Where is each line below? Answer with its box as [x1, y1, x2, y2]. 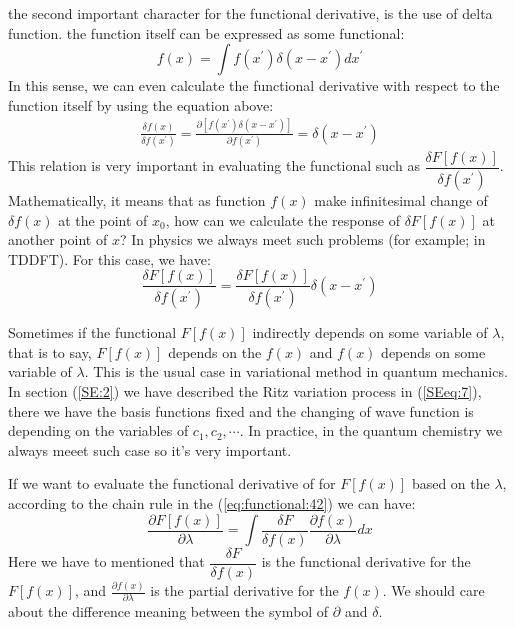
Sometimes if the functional [8, 322, 177, 343]
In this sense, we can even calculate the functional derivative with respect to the [8, 75, 500, 96]
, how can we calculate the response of [165, 209, 400, 230]
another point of [8, 229, 108, 250]
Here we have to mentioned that [8, 551, 205, 572]
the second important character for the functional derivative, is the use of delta [8, 3, 493, 23]
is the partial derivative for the [150, 580, 339, 601]
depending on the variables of [8, 420, 189, 441]
